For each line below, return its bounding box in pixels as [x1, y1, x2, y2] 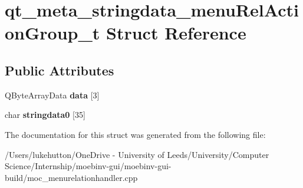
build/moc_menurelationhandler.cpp [5, 171, 138, 183]
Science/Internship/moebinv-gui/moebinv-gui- [5, 160, 172, 172]
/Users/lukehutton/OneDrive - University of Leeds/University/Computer [5, 148, 269, 160]
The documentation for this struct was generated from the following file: [5, 128, 266, 140]
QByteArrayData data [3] [5, 88, 100, 101]
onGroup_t [5, 21, 100, 45]
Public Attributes [5, 61, 114, 79]
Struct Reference [106, 21, 246, 45]
